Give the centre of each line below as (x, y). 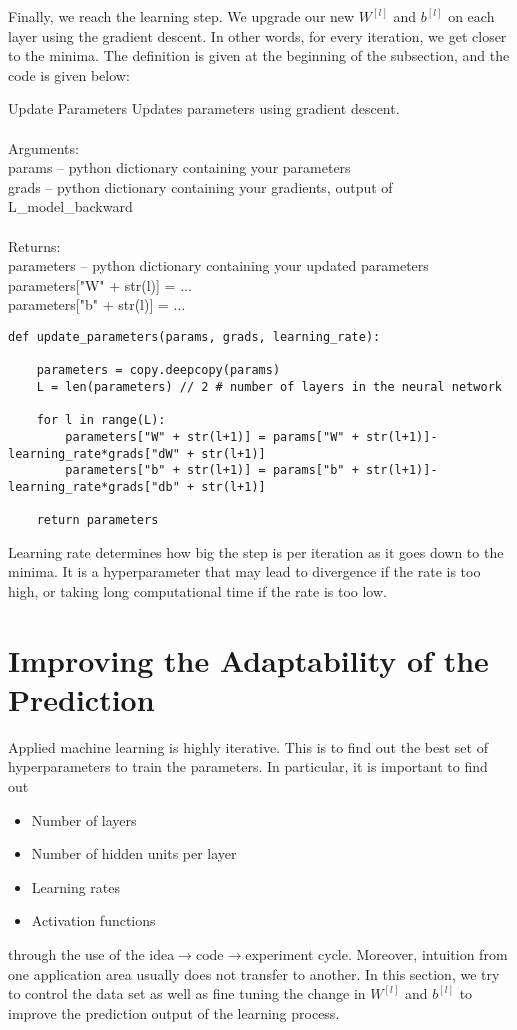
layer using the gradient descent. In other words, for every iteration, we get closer (257, 35)
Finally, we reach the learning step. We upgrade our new (181, 16)
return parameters (97, 520)
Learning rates (76, 886)
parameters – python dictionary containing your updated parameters (218, 265)
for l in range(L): (101, 420)
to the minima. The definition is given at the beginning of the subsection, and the (259, 55)
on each (471, 16)
